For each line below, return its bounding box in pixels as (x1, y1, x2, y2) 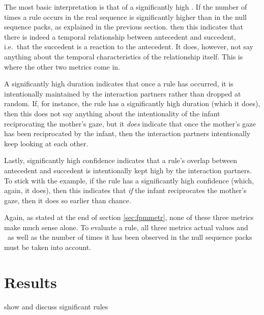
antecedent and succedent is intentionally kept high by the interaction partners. (4, 165, 252, 175)
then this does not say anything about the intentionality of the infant (4, 108, 220, 118)
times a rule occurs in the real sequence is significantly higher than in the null (4, 11, 247, 22)
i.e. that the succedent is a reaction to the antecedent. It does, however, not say (4, 41, 253, 52)
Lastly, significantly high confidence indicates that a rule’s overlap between (4, 155, 237, 166)
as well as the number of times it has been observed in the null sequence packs (7, 232, 252, 242)
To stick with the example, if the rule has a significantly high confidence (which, (4, 175, 254, 185)
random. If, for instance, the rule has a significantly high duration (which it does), (4, 98, 260, 109)
